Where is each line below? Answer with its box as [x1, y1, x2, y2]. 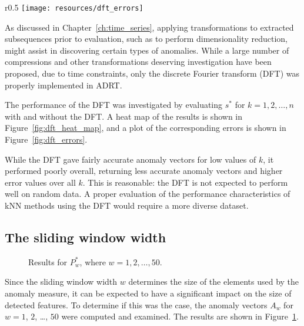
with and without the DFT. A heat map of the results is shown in [5, 110, 243, 122]
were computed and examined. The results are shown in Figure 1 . [61, 310, 299, 322]
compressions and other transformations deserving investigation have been [5, 55, 272, 68]
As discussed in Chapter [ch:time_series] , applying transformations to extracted [5, 21, 294, 33]
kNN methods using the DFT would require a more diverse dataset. [5, 199, 249, 211]
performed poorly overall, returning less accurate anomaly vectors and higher [5, 164, 283, 177]
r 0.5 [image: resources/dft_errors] [5, 1, 143, 13]
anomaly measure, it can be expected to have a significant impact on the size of [5, 287, 292, 299]
